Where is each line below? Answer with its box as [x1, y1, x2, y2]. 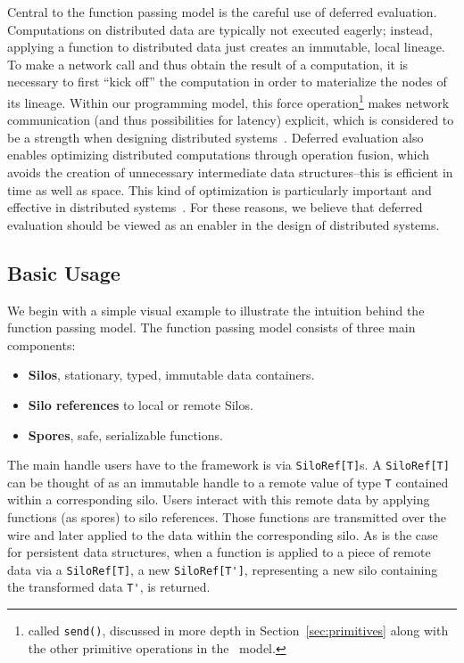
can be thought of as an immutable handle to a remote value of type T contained [7, 472, 449, 491]
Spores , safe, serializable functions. [28, 425, 223, 444]
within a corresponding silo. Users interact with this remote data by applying [7, 490, 430, 509]
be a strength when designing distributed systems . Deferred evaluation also [7, 127, 424, 146]
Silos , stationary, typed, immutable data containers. [28, 365, 315, 384]
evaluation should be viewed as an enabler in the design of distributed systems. [7, 215, 440, 233]
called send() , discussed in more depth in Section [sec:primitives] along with [28, 621, 449, 640]
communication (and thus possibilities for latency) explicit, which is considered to [7, 110, 454, 129]
